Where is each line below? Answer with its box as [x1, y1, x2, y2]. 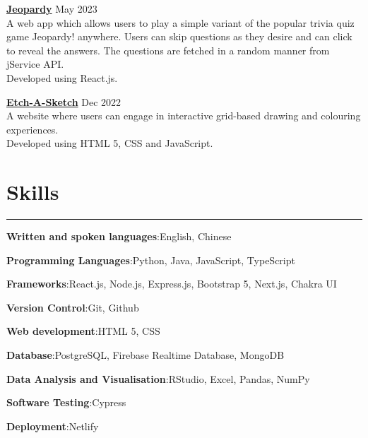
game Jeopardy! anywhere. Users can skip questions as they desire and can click [6, 29, 352, 44]
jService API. [6, 57, 64, 71]
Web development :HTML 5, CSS [6, 324, 160, 338]
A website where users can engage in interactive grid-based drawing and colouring [6, 108, 361, 123]
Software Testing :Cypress [6, 395, 126, 410]
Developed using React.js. [6, 70, 118, 85]
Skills [6, 177, 59, 206]
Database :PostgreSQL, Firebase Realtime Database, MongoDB [6, 348, 285, 362]
